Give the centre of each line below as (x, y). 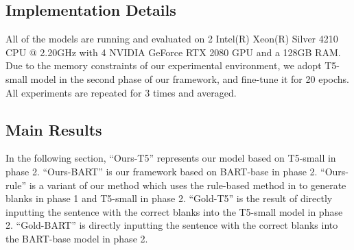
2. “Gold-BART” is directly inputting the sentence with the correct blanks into (172, 225)
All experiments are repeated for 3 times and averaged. (121, 92)
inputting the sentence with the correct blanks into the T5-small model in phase (174, 211)
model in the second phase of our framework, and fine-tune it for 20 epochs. (190, 78)
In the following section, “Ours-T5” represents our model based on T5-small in (171, 158)
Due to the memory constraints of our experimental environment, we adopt (164, 65)
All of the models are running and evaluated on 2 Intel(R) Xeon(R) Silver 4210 (172, 39)
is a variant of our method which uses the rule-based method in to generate (188, 185)
